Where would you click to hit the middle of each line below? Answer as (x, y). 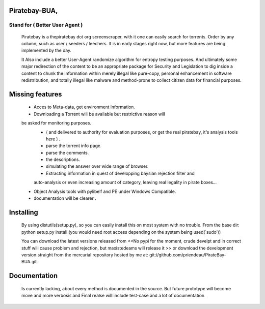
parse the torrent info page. (74, 146)
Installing (24, 212)
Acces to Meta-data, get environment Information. (84, 107)
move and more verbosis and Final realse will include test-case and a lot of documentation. (113, 296)
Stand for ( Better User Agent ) (46, 25)
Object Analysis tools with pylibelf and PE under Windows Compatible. (105, 191)
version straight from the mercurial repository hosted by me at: (85, 255)
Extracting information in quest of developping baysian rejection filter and (120, 173)
